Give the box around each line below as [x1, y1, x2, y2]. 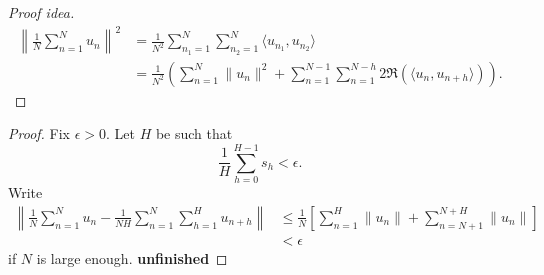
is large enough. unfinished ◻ [36, 248, 228, 269]
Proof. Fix [8, 123, 70, 144]
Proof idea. [8, 2, 75, 22]
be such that [155, 123, 233, 144]
